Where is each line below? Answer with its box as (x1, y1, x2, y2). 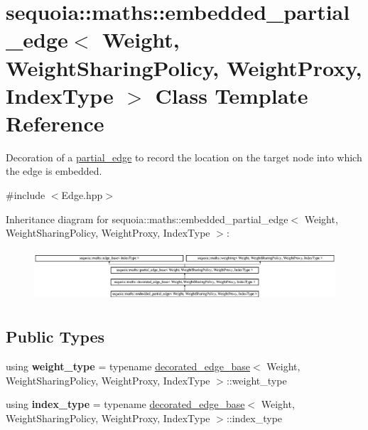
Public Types (6, 326, 105, 348)
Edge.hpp (61, 188, 103, 203)
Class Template (155, 80, 308, 109)
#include (6, 188, 45, 203)
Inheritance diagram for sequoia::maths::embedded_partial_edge (6, 211, 288, 226)
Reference (6, 108, 104, 137)
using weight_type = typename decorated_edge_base (6, 359, 251, 373)
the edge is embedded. (6, 163, 102, 178)
